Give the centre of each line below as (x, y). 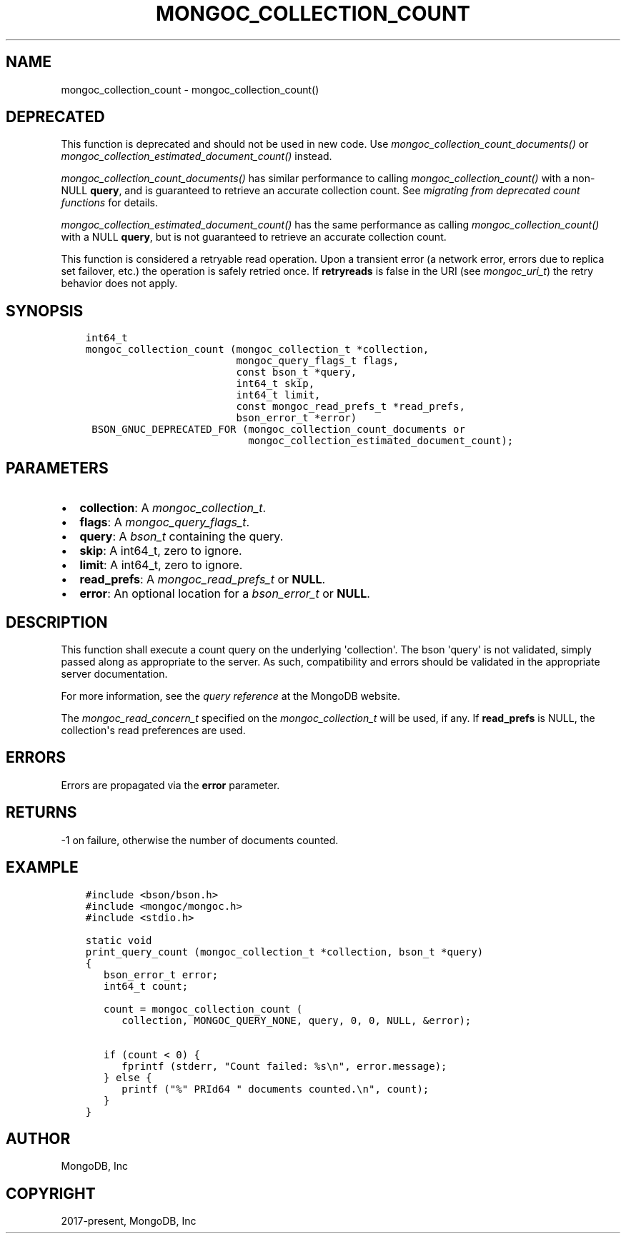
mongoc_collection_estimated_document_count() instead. (197, 156)
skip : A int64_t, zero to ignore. (161, 551)
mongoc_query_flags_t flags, (318, 361)
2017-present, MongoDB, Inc (129, 1221)
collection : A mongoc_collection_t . (173, 508)
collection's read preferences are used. (153, 730)
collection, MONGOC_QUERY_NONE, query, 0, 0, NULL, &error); (297, 1020)
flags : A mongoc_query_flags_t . (165, 522)
